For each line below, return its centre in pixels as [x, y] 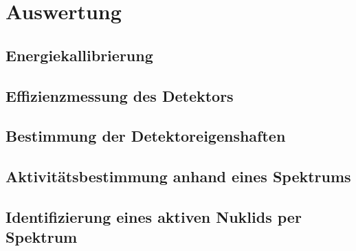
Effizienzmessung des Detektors [120, 95]
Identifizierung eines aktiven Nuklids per [154, 216]
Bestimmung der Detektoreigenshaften [146, 136]
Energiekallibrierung [79, 55]
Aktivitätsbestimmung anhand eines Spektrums [178, 176]
